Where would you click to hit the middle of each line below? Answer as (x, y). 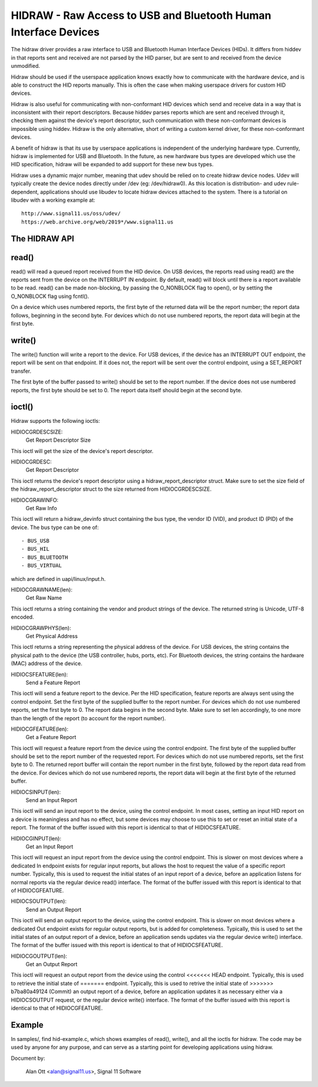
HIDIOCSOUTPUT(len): (39, 901)
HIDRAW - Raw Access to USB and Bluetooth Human (141, 15)
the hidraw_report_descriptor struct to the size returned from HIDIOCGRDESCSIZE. (111, 489)
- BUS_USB (35, 541)
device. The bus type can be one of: (55, 527)
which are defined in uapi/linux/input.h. (58, 579)
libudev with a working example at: (53, 200)
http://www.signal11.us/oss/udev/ (71, 214)
